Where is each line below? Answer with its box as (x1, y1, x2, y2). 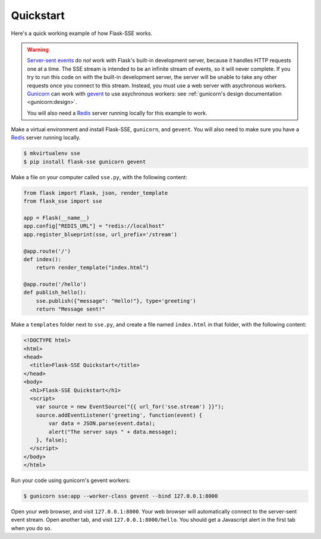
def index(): (23, 256, 62, 262)
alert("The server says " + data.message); (48, 428, 178, 435)
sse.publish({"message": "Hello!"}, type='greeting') (36, 297, 196, 304)
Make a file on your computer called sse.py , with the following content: (11, 173, 187, 180)
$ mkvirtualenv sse (23, 150, 80, 157)
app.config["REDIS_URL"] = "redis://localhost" (23, 223, 165, 230)
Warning (27, 46, 49, 53)
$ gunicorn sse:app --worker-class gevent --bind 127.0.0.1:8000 (23, 493, 218, 500)
